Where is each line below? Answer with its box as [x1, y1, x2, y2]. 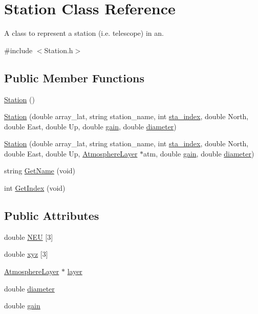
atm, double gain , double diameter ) [143, 148, 254, 159]
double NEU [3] [4, 231, 53, 242]
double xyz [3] [4, 249, 48, 259]
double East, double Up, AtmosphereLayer [4, 148, 138, 159]
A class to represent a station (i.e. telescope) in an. [4, 28, 164, 38]
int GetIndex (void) [4, 183, 66, 193]
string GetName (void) [4, 165, 76, 176]
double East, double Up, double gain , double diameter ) [4, 121, 177, 131]
